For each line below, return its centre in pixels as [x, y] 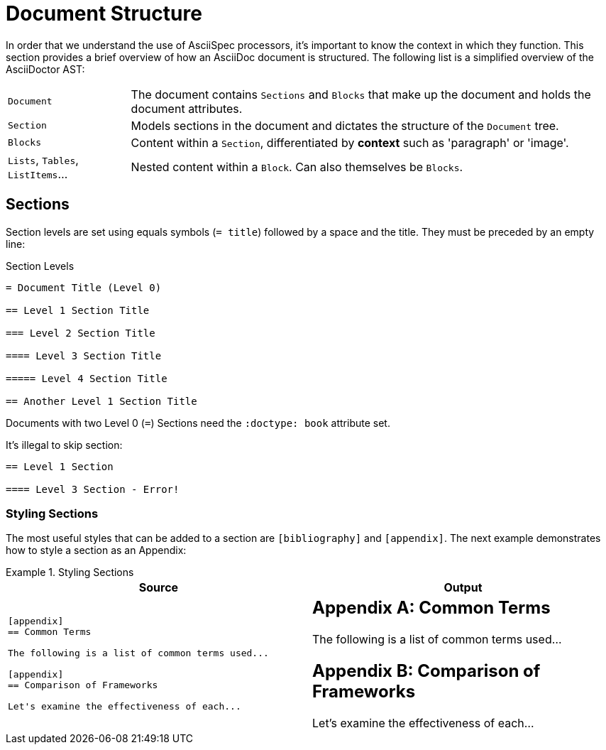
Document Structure [104, 13]
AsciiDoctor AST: [45, 69]
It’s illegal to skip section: [64, 445]
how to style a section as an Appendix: [96, 550]
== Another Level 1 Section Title [101, 401]
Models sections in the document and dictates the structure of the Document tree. [345, 125]
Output [463, 588]
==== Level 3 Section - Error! [93, 489]
